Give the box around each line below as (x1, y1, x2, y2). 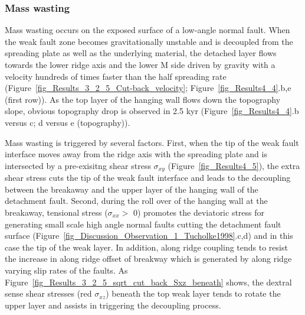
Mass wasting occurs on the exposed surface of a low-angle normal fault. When (5, 24, 290, 36)
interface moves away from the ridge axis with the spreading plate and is (5, 148, 267, 160)
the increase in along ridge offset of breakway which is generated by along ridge (5, 252, 292, 265)
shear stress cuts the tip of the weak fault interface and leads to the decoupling (5, 171, 291, 184)
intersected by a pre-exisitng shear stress (5, 159, 151, 171)
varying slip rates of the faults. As (5, 264, 128, 276)
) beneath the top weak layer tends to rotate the (106, 287, 281, 300)
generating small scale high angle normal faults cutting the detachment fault (5, 217, 281, 230)
